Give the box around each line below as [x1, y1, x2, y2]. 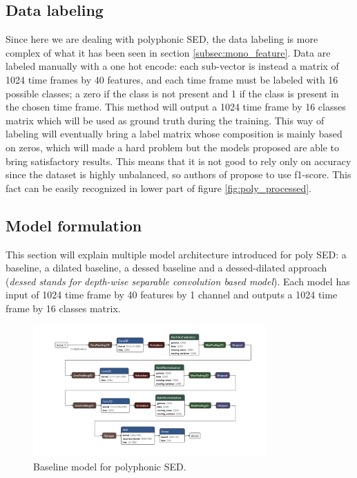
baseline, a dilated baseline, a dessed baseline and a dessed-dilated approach [6, 260, 327, 275]
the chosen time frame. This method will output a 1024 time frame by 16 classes [6, 99, 346, 114]
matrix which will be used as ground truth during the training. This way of [6, 113, 325, 127]
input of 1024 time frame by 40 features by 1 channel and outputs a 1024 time [6, 287, 338, 302]
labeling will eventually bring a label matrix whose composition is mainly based [6, 126, 342, 141]
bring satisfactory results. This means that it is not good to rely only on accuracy [6, 153, 351, 168]
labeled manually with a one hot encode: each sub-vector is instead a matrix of [6, 59, 339, 73]
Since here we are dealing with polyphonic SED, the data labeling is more [6, 32, 318, 46]
